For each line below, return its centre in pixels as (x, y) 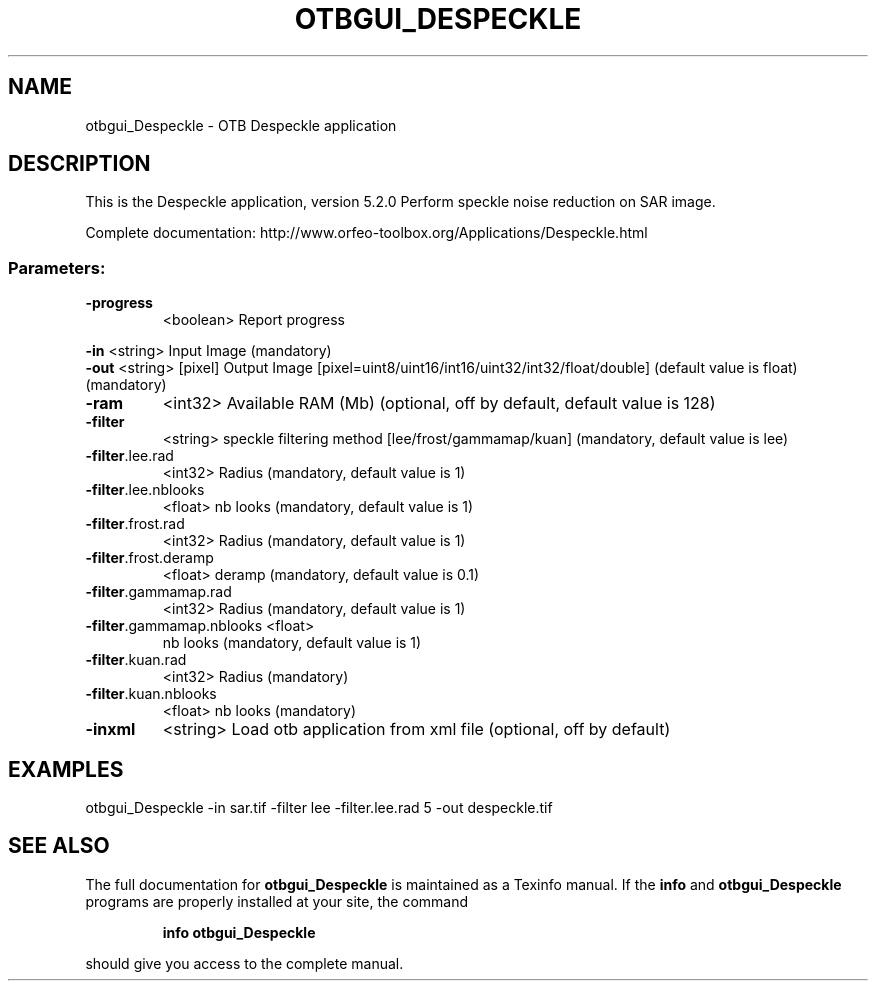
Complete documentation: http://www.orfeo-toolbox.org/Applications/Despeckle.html (366, 233)
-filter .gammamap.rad (158, 592)
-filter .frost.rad (135, 524)
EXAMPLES (66, 769)
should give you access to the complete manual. (244, 963)
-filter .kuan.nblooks (151, 694)
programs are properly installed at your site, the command (277, 901)
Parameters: (57, 267)
